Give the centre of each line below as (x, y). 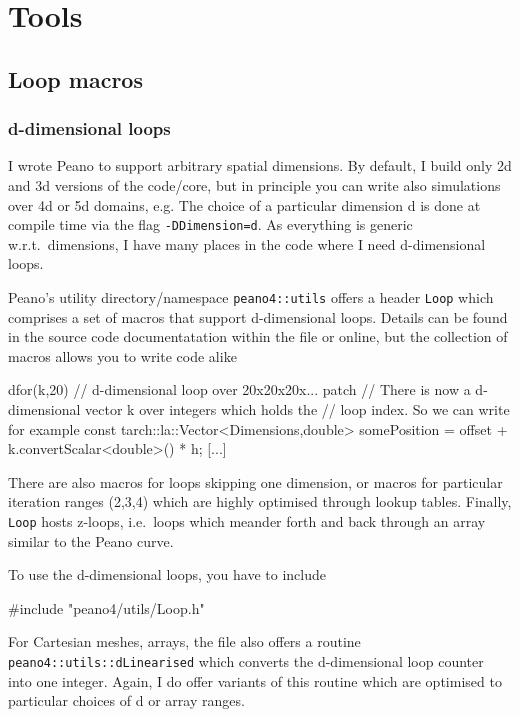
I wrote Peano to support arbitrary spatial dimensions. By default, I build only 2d (260, 165)
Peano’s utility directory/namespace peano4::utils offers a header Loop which (251, 297)
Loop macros (75, 78)
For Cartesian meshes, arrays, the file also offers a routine (184, 641)
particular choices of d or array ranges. (126, 700)
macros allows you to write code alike (122, 355)
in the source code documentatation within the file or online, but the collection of (258, 336)
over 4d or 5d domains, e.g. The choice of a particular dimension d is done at (244, 204)
